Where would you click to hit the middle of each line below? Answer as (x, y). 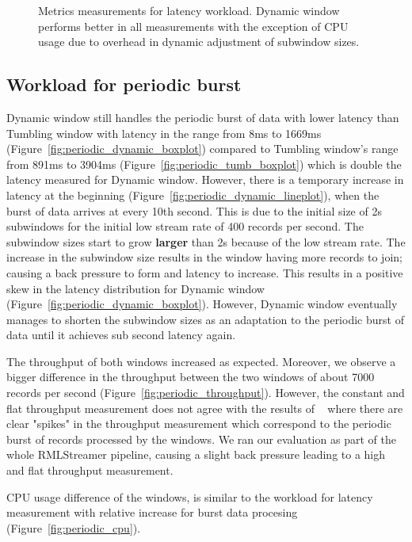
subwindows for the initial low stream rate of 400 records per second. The (185, 226)
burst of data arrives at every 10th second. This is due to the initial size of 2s (194, 210)
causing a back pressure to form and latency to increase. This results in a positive (205, 272)
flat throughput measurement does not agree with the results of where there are (205, 408)
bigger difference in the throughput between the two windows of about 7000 (191, 377)
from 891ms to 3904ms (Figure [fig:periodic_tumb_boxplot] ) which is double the (204, 164)
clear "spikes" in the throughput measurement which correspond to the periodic (199, 424)
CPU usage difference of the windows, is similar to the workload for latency (190, 496)
